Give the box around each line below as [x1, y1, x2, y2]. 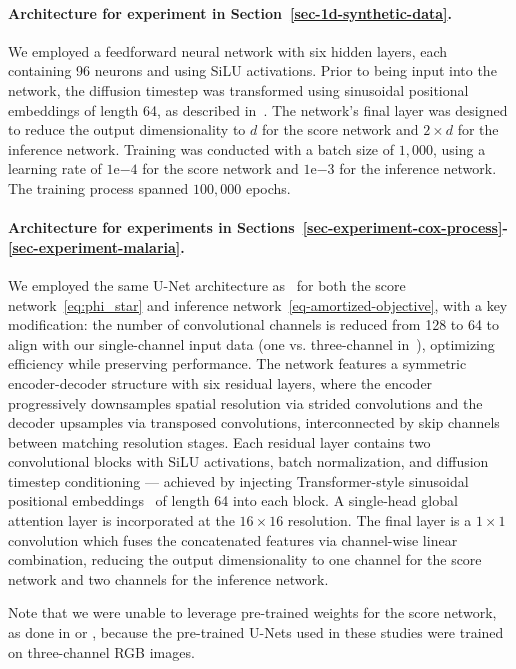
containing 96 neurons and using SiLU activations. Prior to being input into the [8, 60, 497, 81]
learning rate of [8, 158, 102, 179]
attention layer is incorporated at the [8, 510, 235, 531]
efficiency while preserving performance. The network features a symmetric [8, 353, 467, 374]
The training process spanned [8, 177, 189, 198]
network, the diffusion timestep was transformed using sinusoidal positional [8, 79, 469, 100]
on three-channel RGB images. [8, 641, 195, 662]
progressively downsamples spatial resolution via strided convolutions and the [8, 392, 483, 413]
